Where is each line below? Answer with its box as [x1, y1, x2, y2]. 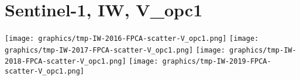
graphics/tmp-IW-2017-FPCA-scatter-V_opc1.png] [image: [5, 46, 225, 54]
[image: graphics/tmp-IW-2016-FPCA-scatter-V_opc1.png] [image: [5, 34, 259, 43]
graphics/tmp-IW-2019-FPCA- [162, 57, 271, 66]
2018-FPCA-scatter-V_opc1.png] [5, 57, 126, 66]
